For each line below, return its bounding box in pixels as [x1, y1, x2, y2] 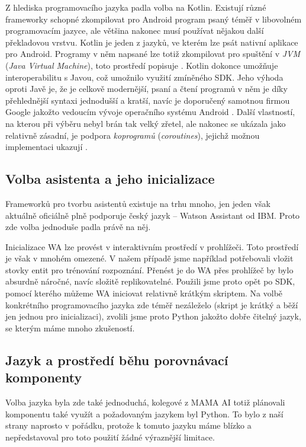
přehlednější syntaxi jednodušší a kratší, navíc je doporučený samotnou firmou [5, 94, 290, 106]
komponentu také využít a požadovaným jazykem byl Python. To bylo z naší [5, 407, 284, 420]
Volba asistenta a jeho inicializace [5, 170, 215, 188]
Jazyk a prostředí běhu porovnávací [5, 350, 228, 369]
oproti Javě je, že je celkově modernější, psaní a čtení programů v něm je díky [5, 82, 288, 95]
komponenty [5, 368, 82, 387]
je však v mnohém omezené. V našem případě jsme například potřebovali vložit [5, 252, 294, 264]
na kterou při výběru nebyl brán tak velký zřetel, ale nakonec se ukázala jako [5, 117, 286, 129]
